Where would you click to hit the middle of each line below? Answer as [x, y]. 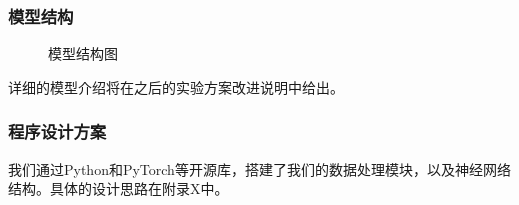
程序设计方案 [57, 131]
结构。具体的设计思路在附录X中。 [118, 188]
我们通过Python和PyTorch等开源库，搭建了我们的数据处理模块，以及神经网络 [259, 168]
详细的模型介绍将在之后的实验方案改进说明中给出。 [176, 86]
